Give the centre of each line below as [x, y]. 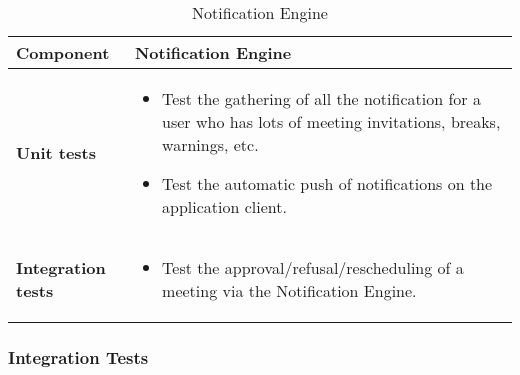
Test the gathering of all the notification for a [321, 98]
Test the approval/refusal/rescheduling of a [313, 267]
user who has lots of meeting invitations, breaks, [331, 121]
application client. [224, 206]
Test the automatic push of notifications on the [327, 183]
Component [63, 52]
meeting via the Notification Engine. [289, 290]
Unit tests [56, 152]
